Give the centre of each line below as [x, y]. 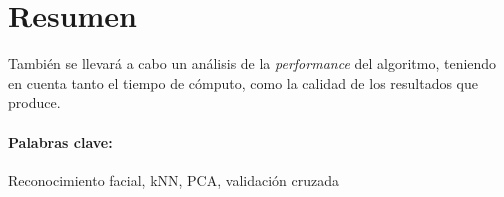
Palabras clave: [60, 141]
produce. [34, 102]
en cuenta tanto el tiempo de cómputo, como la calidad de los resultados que [243, 82]
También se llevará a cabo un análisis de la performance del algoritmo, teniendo [252, 63]
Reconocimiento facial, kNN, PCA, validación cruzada [173, 179]
